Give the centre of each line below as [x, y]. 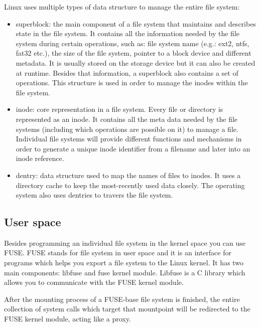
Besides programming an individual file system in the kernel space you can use [125, 242]
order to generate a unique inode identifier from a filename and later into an [133, 148]
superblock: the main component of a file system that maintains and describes [136, 23]
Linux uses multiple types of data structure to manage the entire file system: [122, 7]
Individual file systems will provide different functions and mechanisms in [129, 139]
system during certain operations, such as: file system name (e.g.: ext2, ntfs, [133, 43]
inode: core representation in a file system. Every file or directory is [119, 109]
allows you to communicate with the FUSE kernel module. [94, 282]
